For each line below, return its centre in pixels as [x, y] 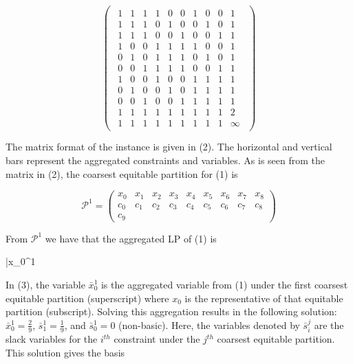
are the [329, 325]
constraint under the [157, 339]
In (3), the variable [45, 284]
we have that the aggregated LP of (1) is [131, 238]
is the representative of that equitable [264, 298]
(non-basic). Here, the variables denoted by [209, 325]
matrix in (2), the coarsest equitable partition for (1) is [122, 173]
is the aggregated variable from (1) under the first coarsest [224, 284]
